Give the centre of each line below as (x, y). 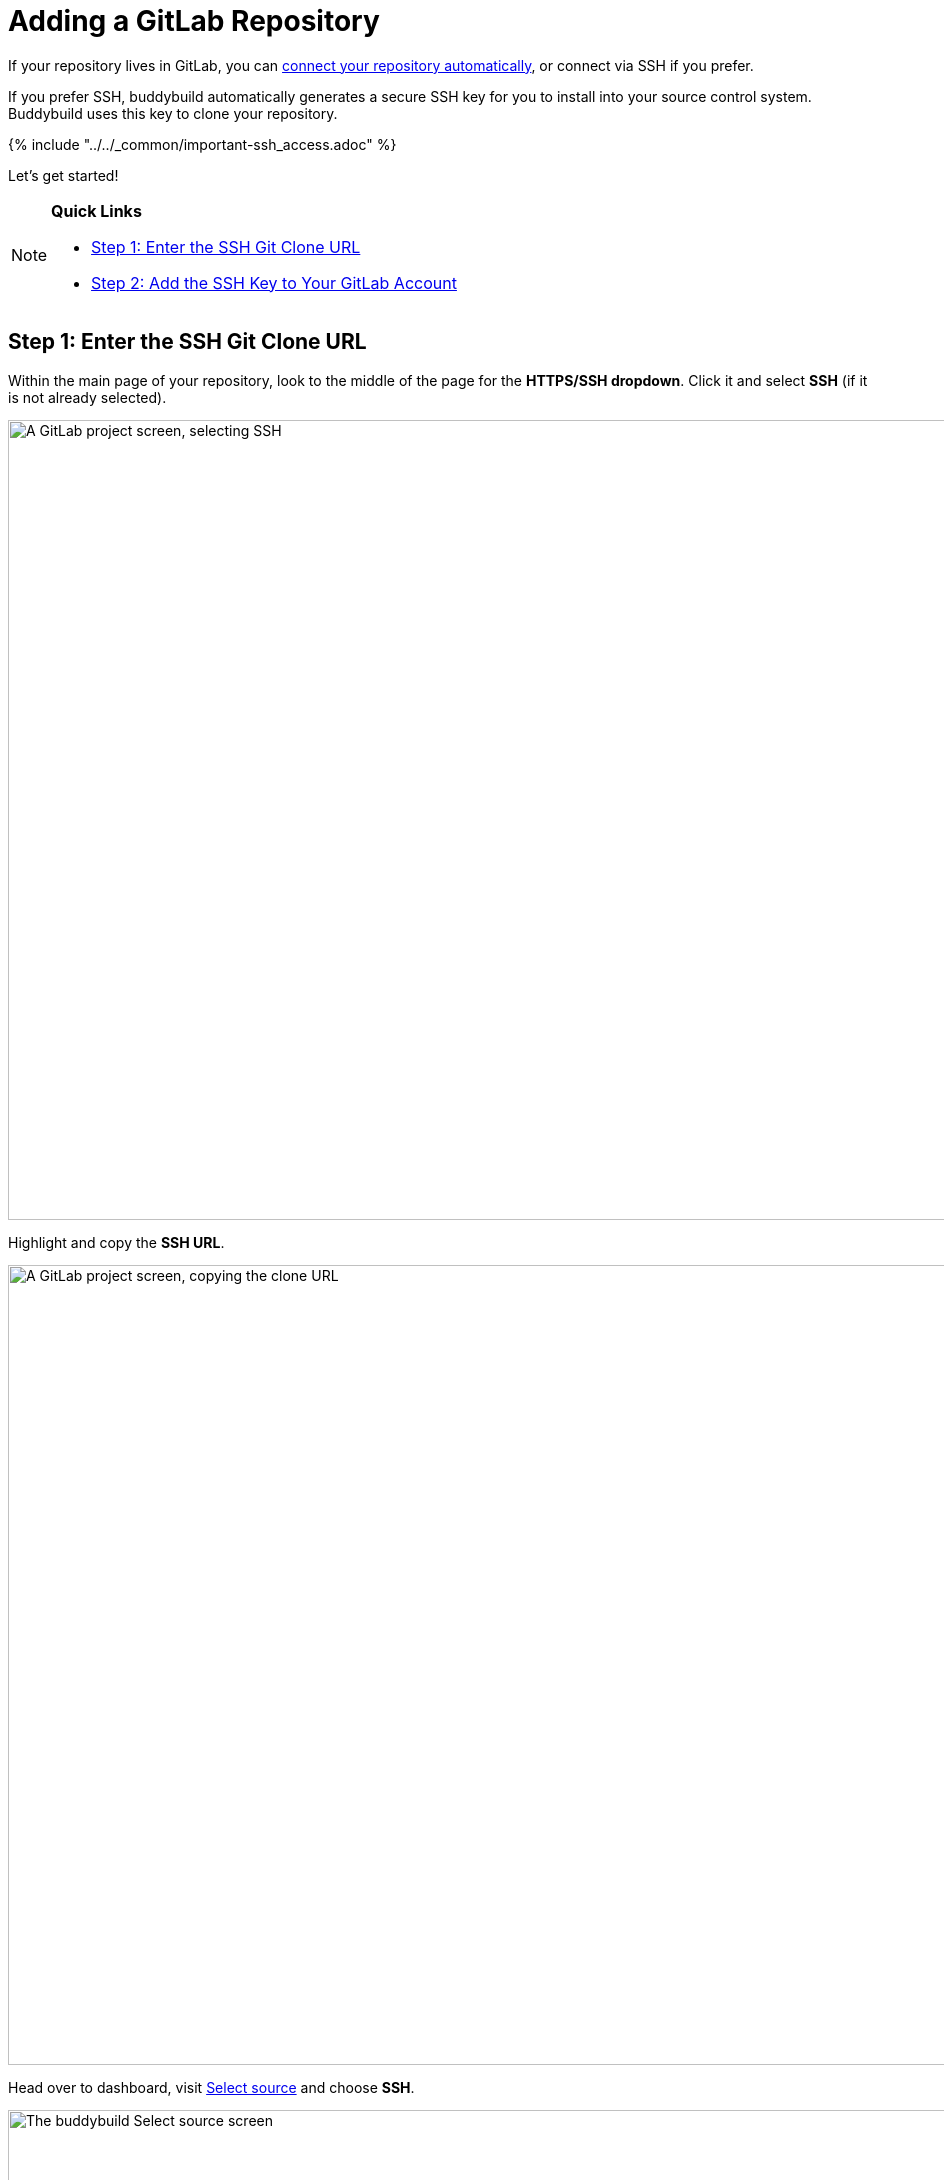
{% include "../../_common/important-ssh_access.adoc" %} (202, 144)
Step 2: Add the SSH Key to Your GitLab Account (274, 282)
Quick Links (96, 210)
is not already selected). (87, 397)
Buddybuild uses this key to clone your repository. (173, 113)
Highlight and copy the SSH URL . (116, 1242)
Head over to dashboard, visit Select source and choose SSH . (211, 2087)
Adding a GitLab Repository (194, 21)
